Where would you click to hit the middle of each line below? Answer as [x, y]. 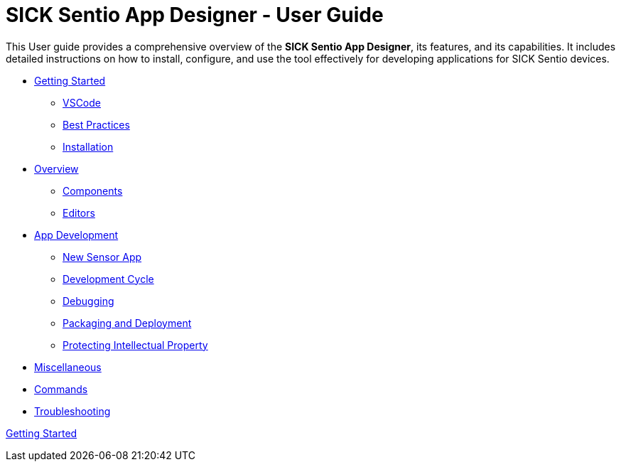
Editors [79, 213]
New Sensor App [102, 257]
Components [93, 190]
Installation [88, 146]
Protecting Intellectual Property [135, 345]
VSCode [82, 102]
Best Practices [96, 124]
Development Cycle [108, 279]
